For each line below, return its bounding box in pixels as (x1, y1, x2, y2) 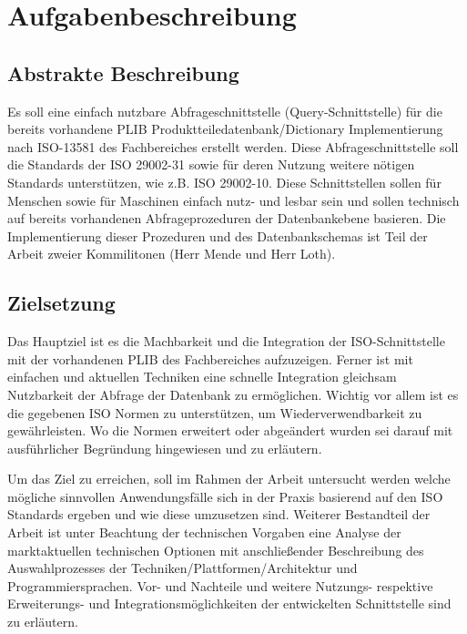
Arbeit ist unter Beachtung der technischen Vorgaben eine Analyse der (7, 523, 401, 542)
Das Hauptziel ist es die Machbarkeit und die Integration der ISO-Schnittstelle (7, 332, 445, 351)
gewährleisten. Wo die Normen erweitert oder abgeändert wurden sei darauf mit (7, 421, 453, 440)
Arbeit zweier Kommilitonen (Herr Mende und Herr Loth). (7, 244, 336, 263)
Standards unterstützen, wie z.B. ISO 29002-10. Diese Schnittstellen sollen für (7, 172, 442, 191)
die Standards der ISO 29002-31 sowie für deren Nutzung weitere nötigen (7, 155, 415, 174)
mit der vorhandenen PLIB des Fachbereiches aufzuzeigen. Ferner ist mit (7, 349, 413, 368)
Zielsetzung (7, 289, 116, 317)
